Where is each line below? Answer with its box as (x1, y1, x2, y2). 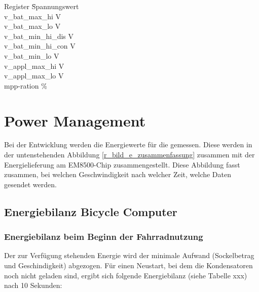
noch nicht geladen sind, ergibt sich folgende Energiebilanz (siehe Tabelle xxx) (4, 270, 247, 280)
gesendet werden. (4, 179, 57, 189)
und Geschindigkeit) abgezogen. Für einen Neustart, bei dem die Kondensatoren (4, 260, 253, 271)
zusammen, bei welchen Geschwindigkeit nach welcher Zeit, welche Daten (4, 169, 232, 180)
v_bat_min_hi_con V (4, 40, 76, 51)
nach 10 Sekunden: (4, 280, 62, 290)
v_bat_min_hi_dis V (4, 30, 73, 41)
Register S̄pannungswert (4, 1, 79, 11)
